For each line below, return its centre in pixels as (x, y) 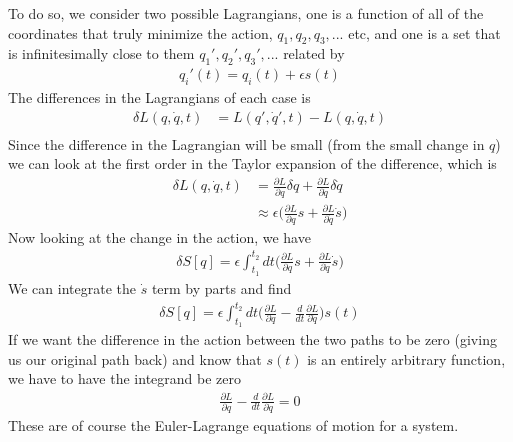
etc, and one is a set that (424, 32)
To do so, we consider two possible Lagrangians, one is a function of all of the (246, 13)
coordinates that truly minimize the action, (140, 32)
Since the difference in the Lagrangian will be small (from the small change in (246, 143)
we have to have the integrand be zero (124, 378)
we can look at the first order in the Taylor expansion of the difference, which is (252, 163)
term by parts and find (221, 287)
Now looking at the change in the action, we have (159, 236)
